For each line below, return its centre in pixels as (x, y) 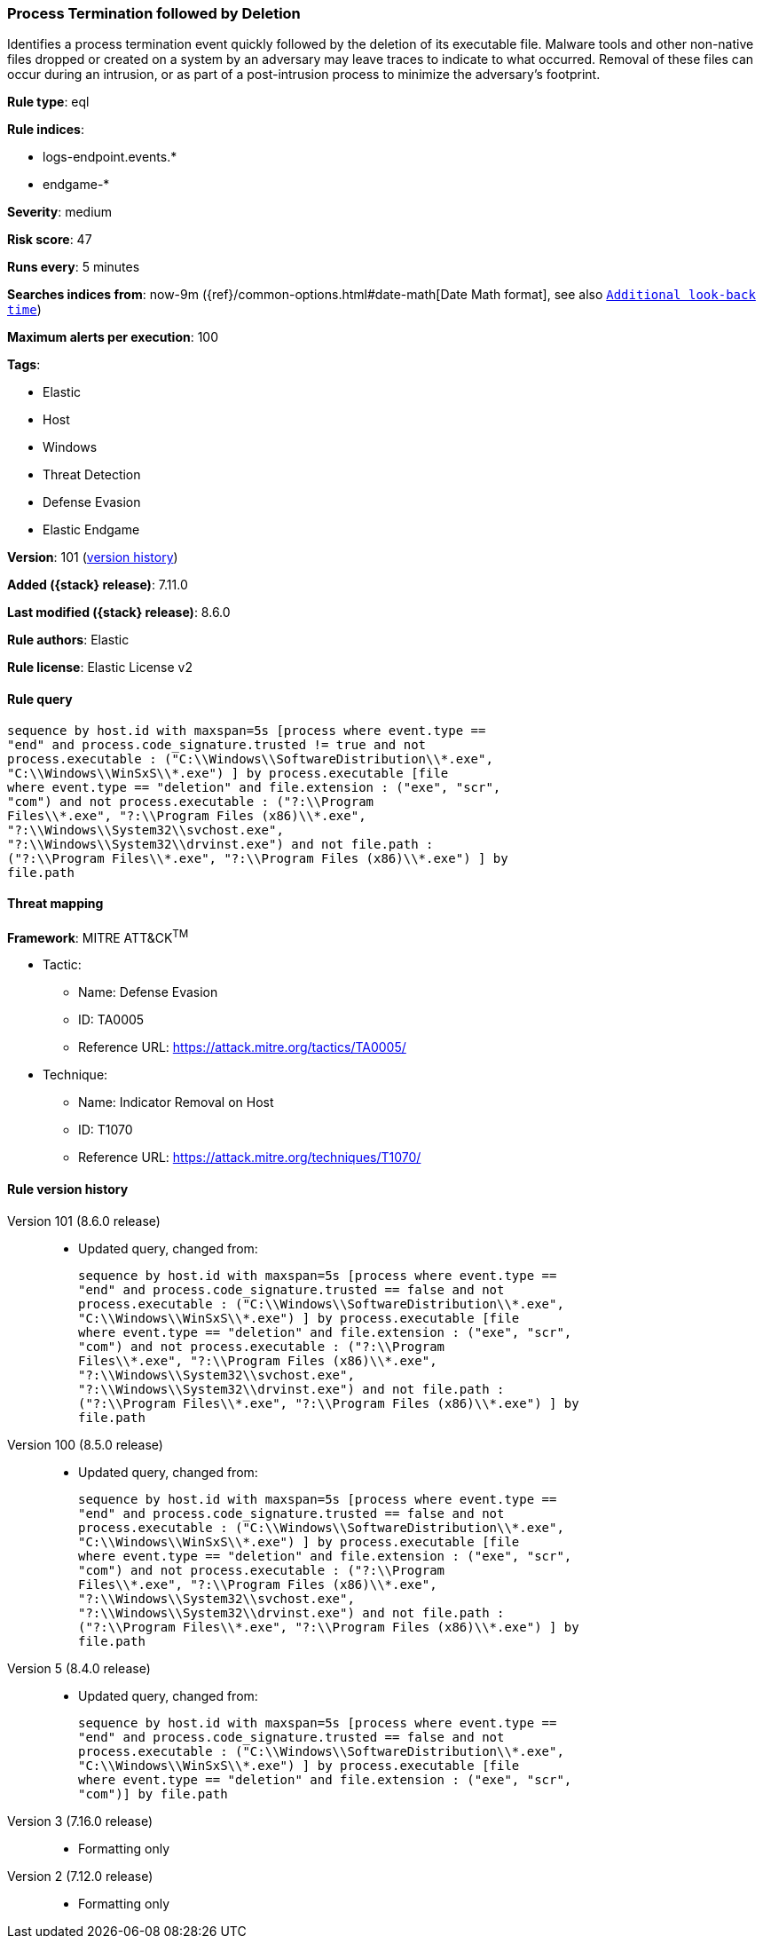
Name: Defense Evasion (148, 992)
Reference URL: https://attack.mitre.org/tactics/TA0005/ (242, 1047)
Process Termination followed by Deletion (154, 13)
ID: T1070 (106, 1130)
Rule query (40, 699)
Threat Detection (92, 475)
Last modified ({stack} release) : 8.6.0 (119, 612)
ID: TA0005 (111, 1020)
